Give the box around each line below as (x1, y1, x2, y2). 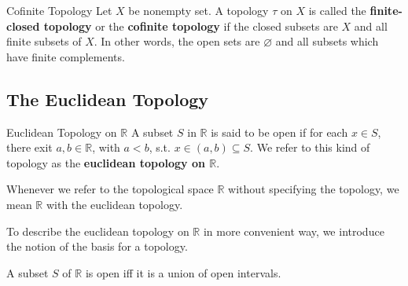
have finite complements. (6, 48, 125, 64)
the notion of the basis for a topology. (6, 238, 188, 255)
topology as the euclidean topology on (6, 154, 205, 170)
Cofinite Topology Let (6, 2, 112, 18)
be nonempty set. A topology (128, 2, 269, 18)
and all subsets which (275, 33, 379, 49)
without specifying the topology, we (228, 181, 399, 197)
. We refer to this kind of (250, 139, 370, 156)
